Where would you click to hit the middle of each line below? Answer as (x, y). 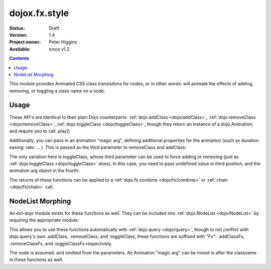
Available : (20, 49)
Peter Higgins (63, 42)
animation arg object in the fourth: (44, 171)
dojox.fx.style (39, 13)
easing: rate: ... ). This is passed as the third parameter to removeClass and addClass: (98, 148)
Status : (17, 28)
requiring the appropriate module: (44, 220)
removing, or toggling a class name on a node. (57, 91)
